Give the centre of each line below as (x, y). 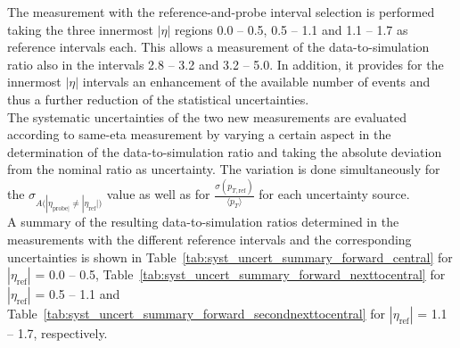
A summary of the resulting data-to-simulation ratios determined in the (203, 222)
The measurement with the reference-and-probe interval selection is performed (221, 12)
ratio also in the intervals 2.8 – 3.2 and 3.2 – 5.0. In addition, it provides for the (226, 64)
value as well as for (158, 194)
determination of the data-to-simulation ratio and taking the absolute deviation (225, 151)
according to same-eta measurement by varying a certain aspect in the (199, 134)
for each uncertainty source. (334, 194)
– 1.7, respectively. (57, 333)
